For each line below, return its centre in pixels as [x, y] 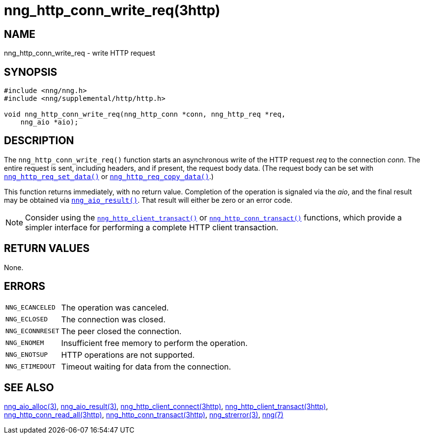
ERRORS [25, 286]
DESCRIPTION [39, 141]
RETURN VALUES [47, 249]
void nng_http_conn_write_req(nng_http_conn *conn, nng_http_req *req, [145, 114]
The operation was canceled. [115, 307]
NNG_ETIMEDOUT [30, 367]
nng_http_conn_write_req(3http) [112, 10]
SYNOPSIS [31, 72]
